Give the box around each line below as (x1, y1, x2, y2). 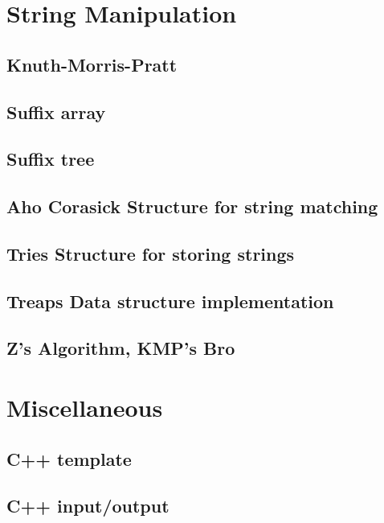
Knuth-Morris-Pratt (6, 51, 178, 76)
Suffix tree (6, 146, 95, 171)
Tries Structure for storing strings (6, 241, 295, 266)
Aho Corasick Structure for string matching (6, 194, 378, 219)
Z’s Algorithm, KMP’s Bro (6, 336, 235, 360)
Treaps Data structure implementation (6, 288, 334, 313)
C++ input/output (6, 493, 170, 518)
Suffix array (6, 99, 106, 124)
